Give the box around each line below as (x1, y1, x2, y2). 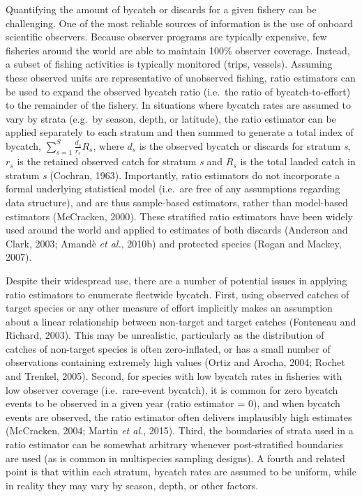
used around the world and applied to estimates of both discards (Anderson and (6, 222, 348, 237)
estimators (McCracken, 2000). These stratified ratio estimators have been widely (6, 208, 353, 223)
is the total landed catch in (240, 154, 356, 169)
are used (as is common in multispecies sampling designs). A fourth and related (6, 450, 345, 465)
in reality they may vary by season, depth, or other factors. (6, 477, 259, 492)
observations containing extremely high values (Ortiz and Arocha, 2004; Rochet (6, 355, 345, 369)
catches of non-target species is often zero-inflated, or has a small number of (6, 341, 331, 355)
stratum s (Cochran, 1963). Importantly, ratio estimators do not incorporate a (6, 167, 340, 182)
